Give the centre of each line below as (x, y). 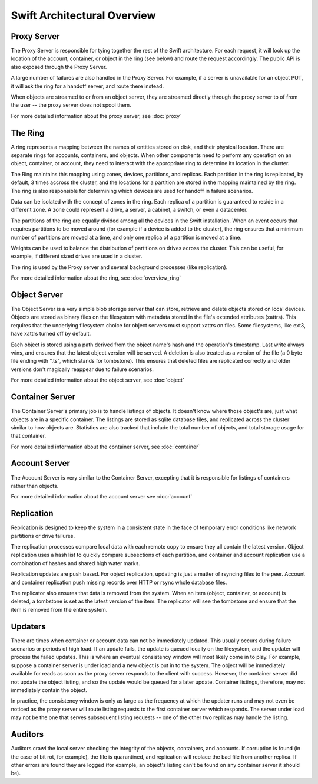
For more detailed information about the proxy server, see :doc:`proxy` (96, 116)
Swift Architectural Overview (83, 15)
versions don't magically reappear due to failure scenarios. (82, 369)
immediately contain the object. (49, 690)
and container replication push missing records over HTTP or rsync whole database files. (119, 582)
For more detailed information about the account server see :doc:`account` (102, 497)
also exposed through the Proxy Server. (59, 67)
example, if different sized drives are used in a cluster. (77, 256)
